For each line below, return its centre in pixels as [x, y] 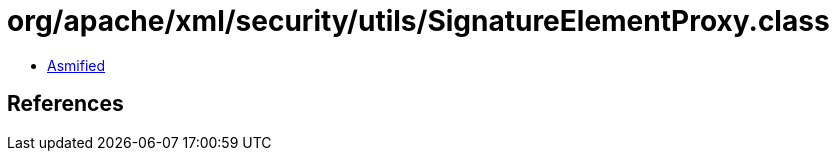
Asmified [76, 65]
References [65, 104]
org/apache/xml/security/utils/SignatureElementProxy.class [418, 21]
